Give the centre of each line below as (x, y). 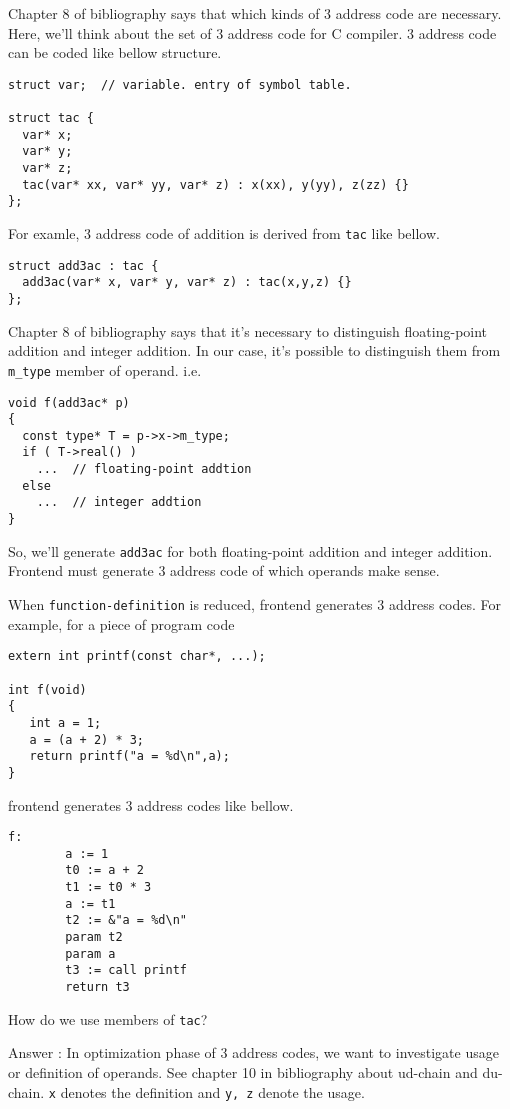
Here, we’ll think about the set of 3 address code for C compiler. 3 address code (252, 32)
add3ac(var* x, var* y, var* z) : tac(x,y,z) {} (187, 282)
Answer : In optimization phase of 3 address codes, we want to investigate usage (253, 1052)
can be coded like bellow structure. (115, 52)
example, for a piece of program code (121, 623)
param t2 (94, 937)
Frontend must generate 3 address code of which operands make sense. (224, 570)
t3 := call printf (126, 970)
